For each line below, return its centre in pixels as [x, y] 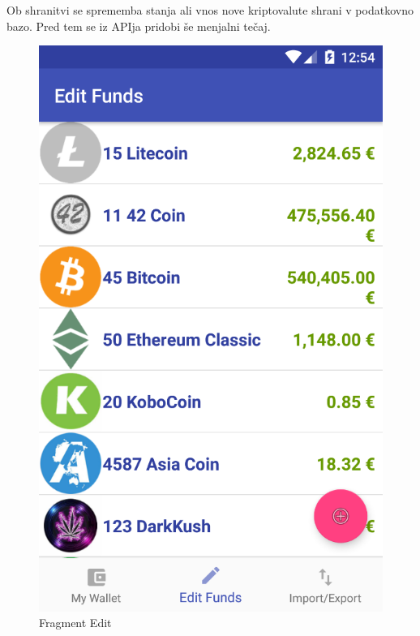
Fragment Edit [75, 623]
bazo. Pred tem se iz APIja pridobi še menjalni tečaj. [139, 26]
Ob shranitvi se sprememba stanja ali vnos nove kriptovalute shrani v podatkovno [210, 10]
